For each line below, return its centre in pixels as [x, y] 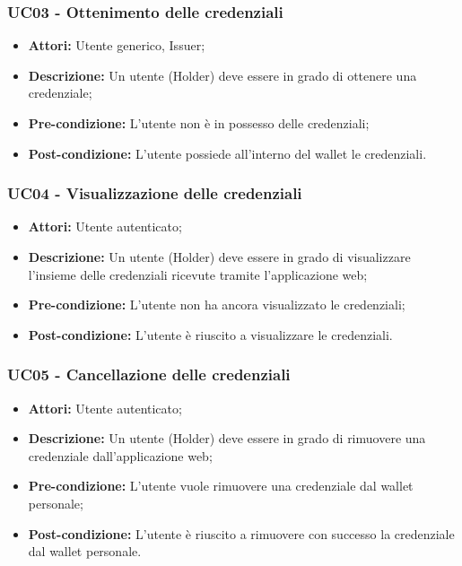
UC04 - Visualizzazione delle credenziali [155, 193]
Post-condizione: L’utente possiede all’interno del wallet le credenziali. [227, 153]
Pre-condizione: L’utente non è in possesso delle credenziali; [199, 123]
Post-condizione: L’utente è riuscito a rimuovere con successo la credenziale [241, 533]
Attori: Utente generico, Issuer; [117, 45]
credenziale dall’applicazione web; [120, 455]
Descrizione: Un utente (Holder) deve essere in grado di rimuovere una [227, 438]
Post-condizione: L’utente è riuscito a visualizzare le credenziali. [210, 334]
